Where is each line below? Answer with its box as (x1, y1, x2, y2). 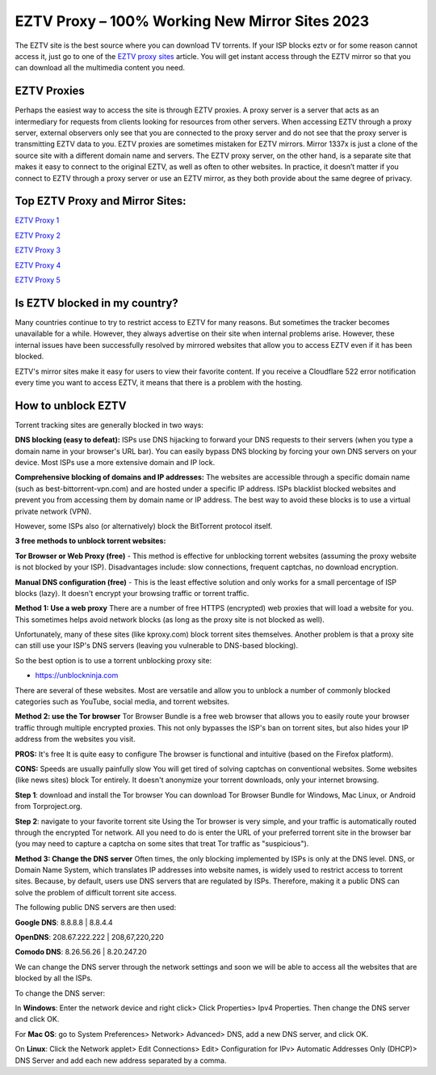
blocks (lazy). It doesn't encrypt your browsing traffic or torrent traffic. (15, 588, 249, 598)
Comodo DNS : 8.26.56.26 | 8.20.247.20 (15, 947, 147, 957)
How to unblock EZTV (15, 399, 127, 413)
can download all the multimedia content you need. (15, 63, 186, 73)
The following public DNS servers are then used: (15, 903, 177, 912)
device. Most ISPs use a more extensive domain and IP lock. (15, 457, 216, 467)
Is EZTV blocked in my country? (15, 296, 179, 310)
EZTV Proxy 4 (15, 260, 61, 270)
